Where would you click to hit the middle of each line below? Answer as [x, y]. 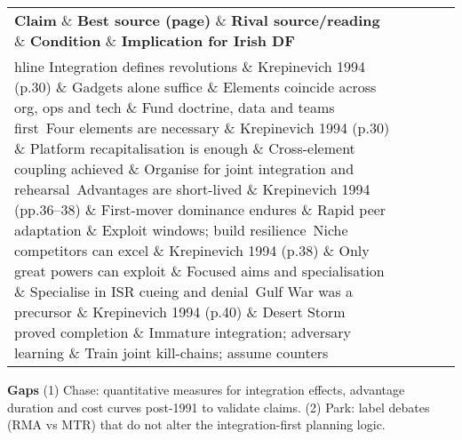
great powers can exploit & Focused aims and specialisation [199, 271]
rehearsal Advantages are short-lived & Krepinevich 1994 [192, 189]
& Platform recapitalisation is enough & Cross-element [185, 148]
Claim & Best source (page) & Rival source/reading [197, 20]
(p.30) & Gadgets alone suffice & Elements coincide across [195, 87]
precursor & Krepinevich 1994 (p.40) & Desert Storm [180, 312]
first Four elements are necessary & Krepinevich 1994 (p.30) [202, 128]
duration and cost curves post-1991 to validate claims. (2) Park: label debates [219, 407]
